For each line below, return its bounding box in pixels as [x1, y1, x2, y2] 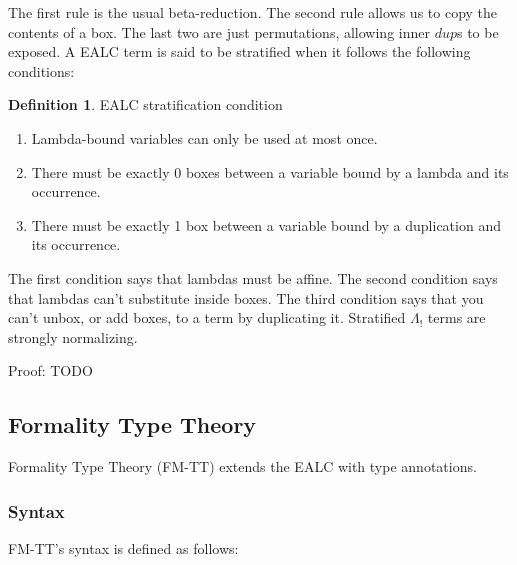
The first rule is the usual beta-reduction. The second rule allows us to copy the [8, 2, 498, 22]
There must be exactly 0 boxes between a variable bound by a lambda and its [31, 161, 509, 182]
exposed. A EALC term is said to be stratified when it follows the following [8, 41, 471, 62]
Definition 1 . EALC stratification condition [8, 94, 283, 115]
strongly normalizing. [8, 326, 138, 347]
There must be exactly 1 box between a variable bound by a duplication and [31, 214, 501, 235]
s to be [456, 21, 499, 42]
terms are [427, 307, 486, 328]
